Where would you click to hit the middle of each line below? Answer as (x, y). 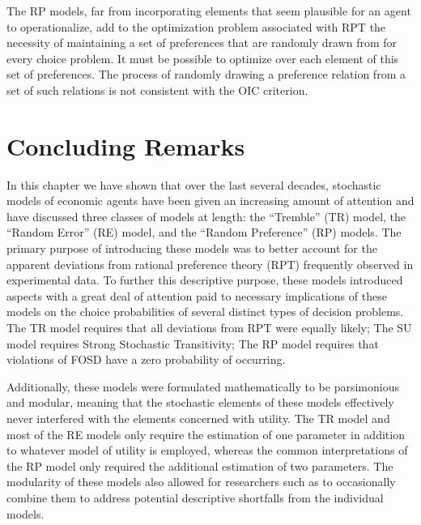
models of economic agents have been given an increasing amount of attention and (210, 201)
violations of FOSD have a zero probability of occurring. (146, 359)
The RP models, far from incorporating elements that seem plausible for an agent (209, 11)
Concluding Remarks (126, 145)
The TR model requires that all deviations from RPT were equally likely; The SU (209, 328)
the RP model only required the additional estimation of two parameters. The (200, 465)
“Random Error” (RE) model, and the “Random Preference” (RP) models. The (204, 232)
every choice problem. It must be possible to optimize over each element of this (203, 58)
